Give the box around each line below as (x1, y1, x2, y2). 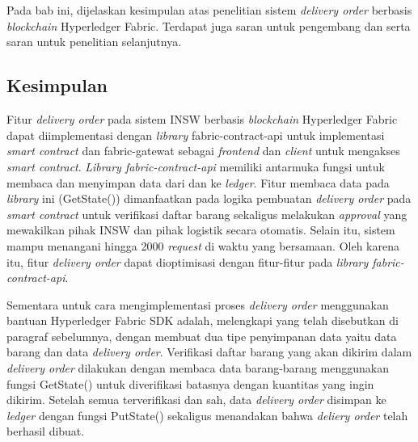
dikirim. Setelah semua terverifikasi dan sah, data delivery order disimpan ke (6, 391, 386, 408)
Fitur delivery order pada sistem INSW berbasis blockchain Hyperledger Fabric (6, 111, 398, 128)
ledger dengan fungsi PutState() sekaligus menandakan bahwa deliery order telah (6, 406, 408, 423)
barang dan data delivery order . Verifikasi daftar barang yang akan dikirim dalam (6, 343, 412, 360)
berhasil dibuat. (6, 423, 85, 440)
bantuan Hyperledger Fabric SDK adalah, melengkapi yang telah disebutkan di (6, 312, 399, 329)
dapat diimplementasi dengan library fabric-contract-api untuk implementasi (6, 126, 385, 143)
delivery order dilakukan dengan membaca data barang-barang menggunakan (6, 360, 389, 377)
